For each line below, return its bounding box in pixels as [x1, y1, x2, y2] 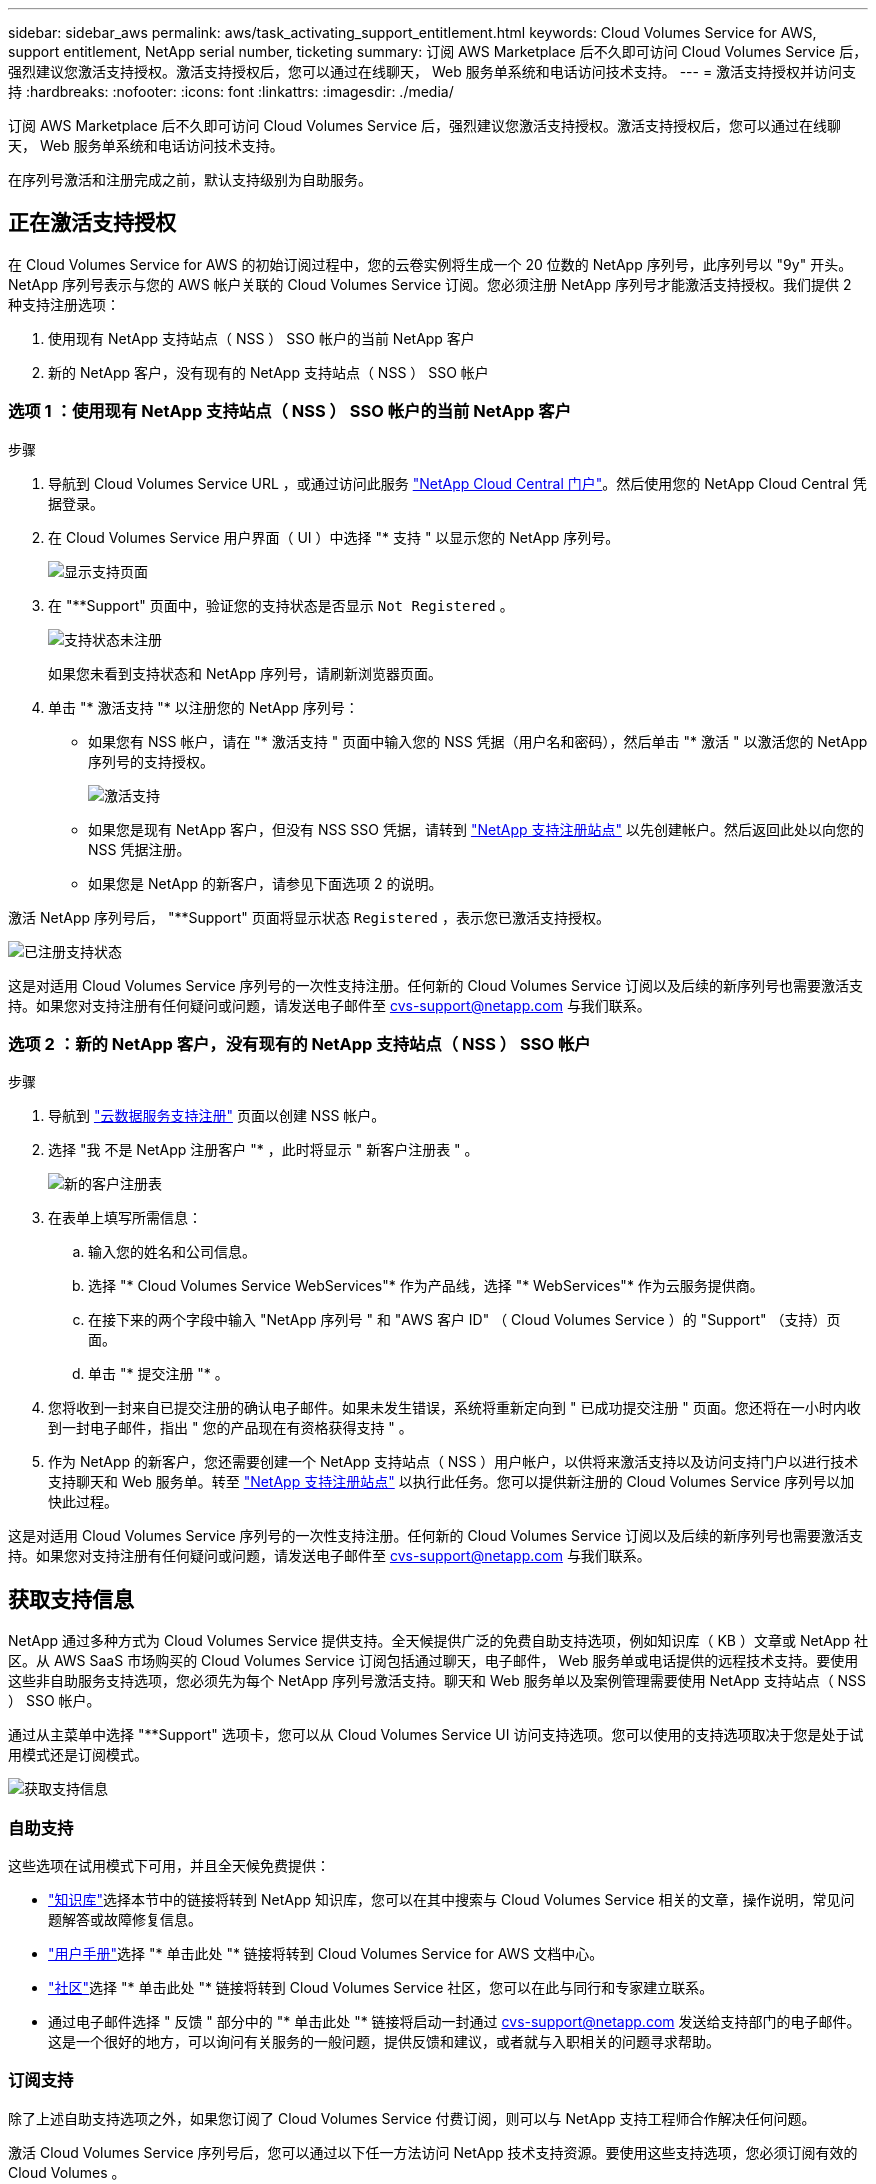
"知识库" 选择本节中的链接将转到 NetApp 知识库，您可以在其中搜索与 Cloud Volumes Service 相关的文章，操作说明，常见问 [48, 1890, 855, 1908]
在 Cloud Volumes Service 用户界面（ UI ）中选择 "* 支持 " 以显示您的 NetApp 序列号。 [48, 528, 620, 546]
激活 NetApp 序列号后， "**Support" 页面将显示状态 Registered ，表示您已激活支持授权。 [8, 908, 610, 926]
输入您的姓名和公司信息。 [88, 1243, 256, 1261]
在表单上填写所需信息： [48, 1209, 202, 1227]
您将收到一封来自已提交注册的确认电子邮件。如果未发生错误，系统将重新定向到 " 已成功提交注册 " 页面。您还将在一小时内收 [48, 1399, 861, 1417]
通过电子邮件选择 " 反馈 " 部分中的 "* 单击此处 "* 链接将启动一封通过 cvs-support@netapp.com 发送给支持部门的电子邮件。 [48, 2012, 861, 2030]
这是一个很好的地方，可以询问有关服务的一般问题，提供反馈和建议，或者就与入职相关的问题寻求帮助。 [48, 2032, 720, 2050]
